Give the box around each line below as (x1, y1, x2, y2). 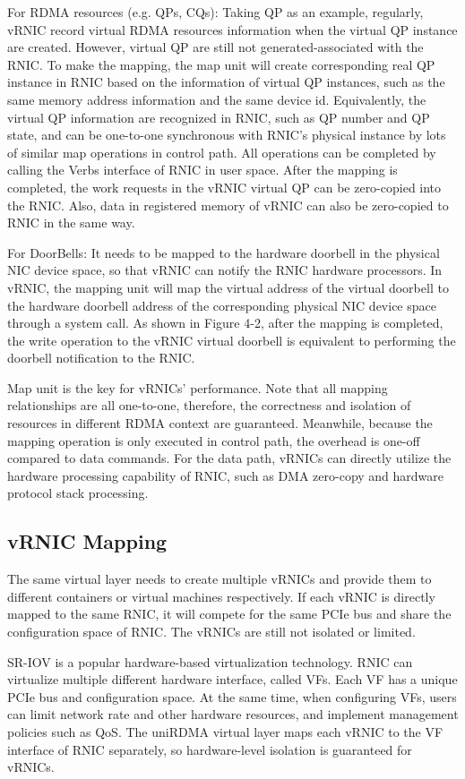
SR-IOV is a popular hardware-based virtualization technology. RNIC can (7, 652, 413, 671)
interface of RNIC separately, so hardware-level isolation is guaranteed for (7, 740, 412, 758)
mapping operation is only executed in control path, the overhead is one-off (7, 431, 420, 449)
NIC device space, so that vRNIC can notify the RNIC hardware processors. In (7, 261, 443, 279)
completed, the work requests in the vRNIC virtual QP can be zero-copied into (7, 177, 442, 196)
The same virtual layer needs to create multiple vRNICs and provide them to (7, 569, 432, 588)
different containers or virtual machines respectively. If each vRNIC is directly (7, 586, 435, 605)
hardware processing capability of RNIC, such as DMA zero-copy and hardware (7, 466, 444, 484)
